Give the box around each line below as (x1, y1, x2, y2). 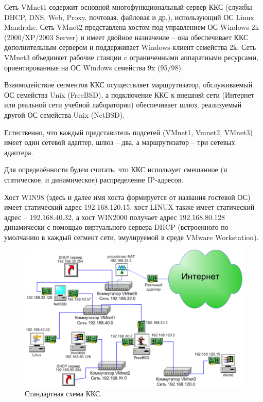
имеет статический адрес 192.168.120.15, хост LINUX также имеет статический (4, 202, 255, 212)
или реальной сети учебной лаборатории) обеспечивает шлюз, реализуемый (4, 99, 242, 110)
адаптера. (4, 147, 33, 157)
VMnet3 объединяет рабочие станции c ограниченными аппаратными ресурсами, (4, 51, 258, 62)
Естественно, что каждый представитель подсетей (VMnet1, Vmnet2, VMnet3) (4, 126, 253, 137)
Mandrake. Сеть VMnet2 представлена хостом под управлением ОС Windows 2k (4, 22, 259, 32)
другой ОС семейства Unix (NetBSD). (4, 109, 125, 120)
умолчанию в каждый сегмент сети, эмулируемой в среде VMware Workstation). (4, 231, 259, 242)
